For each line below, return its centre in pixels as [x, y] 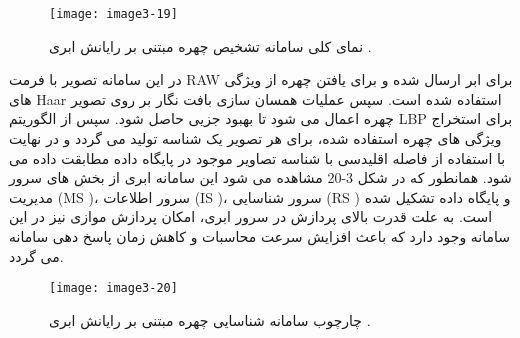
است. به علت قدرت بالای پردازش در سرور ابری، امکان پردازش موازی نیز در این [251, 216]
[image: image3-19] [113, 14]
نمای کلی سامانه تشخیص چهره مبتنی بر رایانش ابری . [210, 45]
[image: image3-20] [113, 288]
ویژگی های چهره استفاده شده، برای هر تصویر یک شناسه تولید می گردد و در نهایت [255, 138]
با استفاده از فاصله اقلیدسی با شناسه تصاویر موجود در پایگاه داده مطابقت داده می [257, 157]
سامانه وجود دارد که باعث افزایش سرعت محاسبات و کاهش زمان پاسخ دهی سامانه [260, 236]
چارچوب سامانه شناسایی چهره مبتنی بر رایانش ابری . [210, 319]
